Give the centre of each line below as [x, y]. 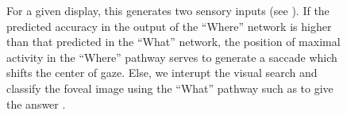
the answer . [36, 103]
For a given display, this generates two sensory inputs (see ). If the [168, 10]
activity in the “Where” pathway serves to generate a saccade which [172, 57]
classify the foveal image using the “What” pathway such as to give [170, 88]
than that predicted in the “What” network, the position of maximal [173, 42]
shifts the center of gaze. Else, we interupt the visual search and [162, 73]
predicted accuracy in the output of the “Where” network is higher [169, 26]
